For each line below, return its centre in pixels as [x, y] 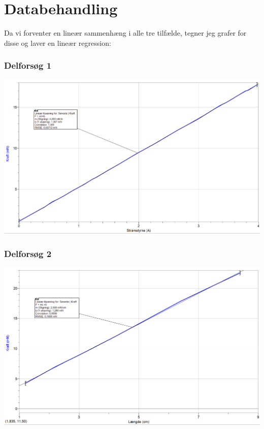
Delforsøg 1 [28, 65]
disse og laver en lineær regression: [58, 42]
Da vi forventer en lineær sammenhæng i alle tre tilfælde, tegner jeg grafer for [125, 33]
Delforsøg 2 [28, 253]
